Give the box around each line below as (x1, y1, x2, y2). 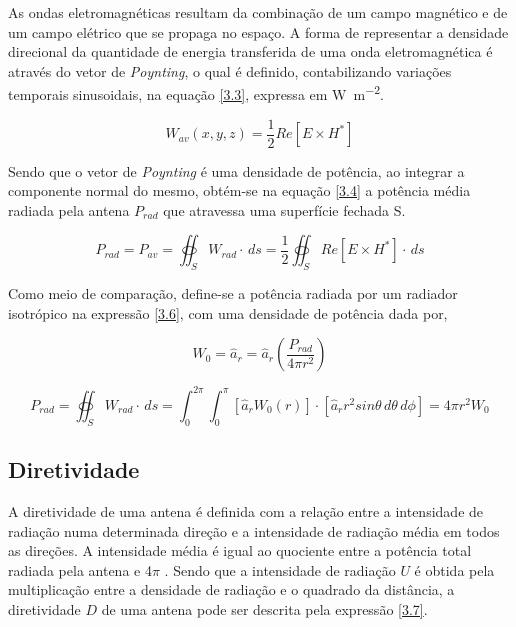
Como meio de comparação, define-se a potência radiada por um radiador (8, 283, 458, 304)
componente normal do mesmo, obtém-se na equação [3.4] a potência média (8, 180, 471, 201)
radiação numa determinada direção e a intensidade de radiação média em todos (8, 520, 500, 541)
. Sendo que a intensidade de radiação (164, 559, 396, 580)
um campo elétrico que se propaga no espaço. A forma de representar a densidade (8, 21, 509, 42)
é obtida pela (414, 559, 495, 580)
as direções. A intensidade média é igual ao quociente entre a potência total (8, 540, 472, 561)
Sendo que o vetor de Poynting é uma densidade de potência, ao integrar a (8, 160, 465, 181)
